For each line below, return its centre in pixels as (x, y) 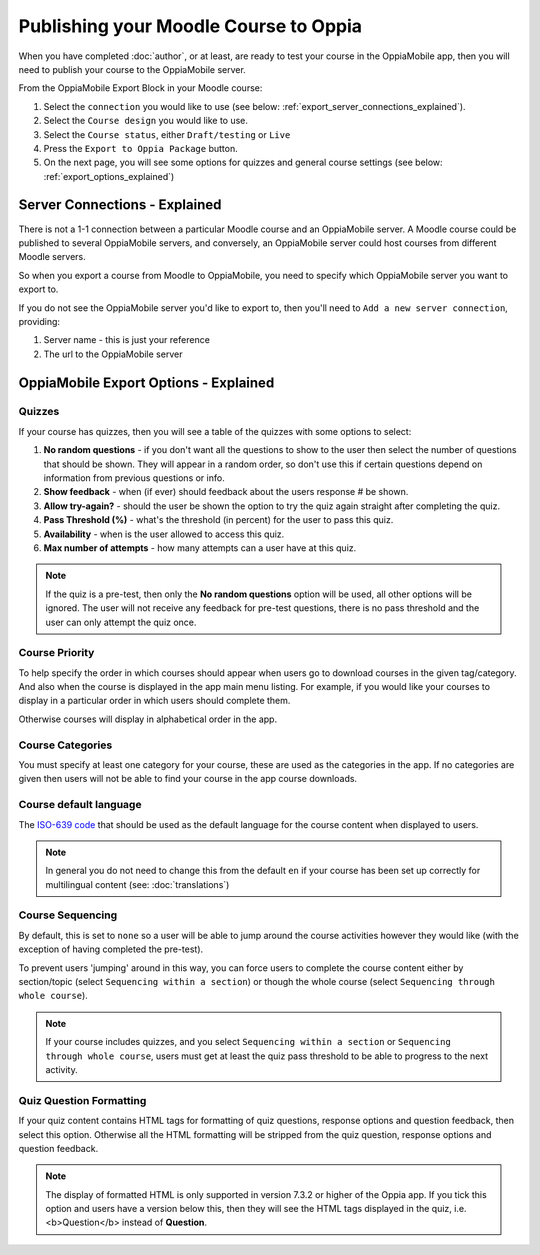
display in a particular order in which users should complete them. (154, 701)
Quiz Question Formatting (82, 1100)
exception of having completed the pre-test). (111, 949)
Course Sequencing (68, 915)
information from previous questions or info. (134, 478)
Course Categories (65, 745)
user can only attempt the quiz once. (121, 622)
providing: (39, 321)
